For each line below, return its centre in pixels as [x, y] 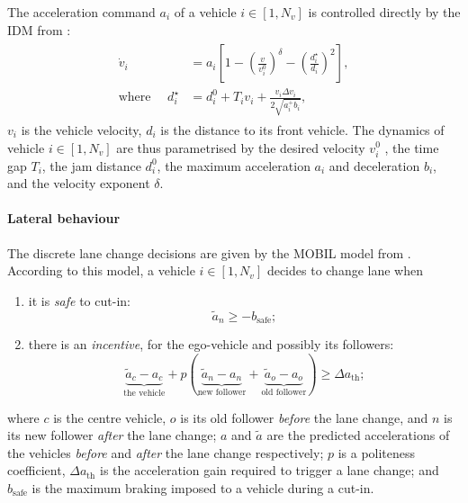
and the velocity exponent [79, 183]
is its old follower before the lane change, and [304, 417]
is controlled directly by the [384, 12]
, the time [412, 147]
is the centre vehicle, [110, 417]
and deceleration [374, 165]
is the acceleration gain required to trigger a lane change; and [269, 470]
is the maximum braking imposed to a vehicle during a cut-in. [203, 487]
